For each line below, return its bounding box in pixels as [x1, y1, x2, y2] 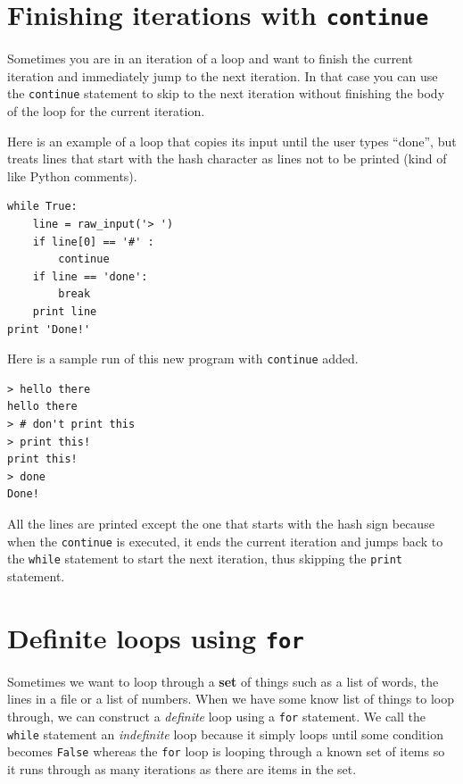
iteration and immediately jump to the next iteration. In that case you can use [7, 66, 438, 85]
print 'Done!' [7, 322, 91, 336]
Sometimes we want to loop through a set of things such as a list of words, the [7, 671, 439, 690]
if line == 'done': [32, 270, 148, 283]
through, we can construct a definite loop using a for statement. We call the [7, 706, 426, 725]
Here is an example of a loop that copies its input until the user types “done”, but [7, 131, 457, 150]
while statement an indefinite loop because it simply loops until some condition [7, 724, 443, 743]
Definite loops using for [7, 619, 304, 655]
